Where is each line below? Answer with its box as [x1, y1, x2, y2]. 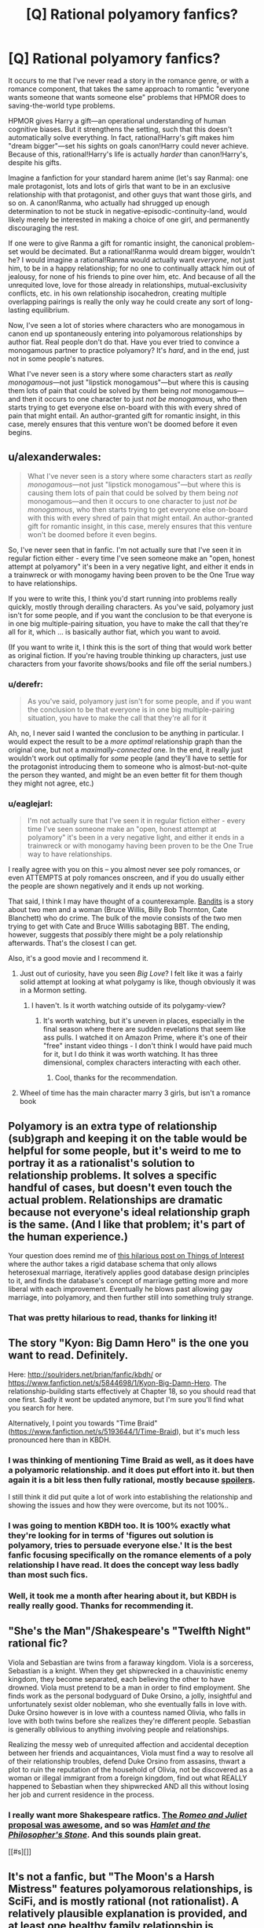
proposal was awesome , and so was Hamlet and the [8, 1819, 211, 1830]
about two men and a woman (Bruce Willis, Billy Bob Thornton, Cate [8, 905, 228, 914]
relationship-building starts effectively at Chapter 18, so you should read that [8, 1386, 256, 1396]
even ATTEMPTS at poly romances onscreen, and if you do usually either [8, 873, 245, 882]
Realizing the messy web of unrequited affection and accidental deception [8, 1739, 249, 1749]
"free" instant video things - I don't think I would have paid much [42, 1041, 253, 1050]
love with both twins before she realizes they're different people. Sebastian [8, 1716, 251, 1725]
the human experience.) [8, 1230, 128, 1243]
